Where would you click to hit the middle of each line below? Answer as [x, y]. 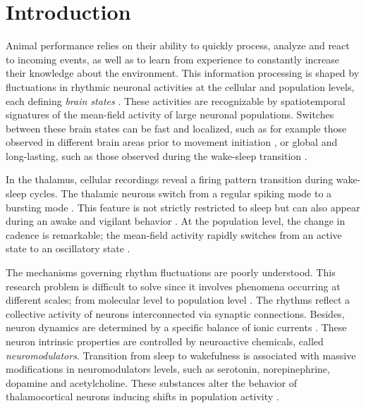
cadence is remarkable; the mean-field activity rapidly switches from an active [174, 234]
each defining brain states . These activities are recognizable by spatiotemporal [176, 100]
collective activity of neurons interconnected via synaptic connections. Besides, [175, 313]
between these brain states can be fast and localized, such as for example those [176, 128]
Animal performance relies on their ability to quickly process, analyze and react [178, 45]
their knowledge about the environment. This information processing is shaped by [183, 73]
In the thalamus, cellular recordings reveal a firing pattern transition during [170, 179]
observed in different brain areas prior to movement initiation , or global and [172, 142]
